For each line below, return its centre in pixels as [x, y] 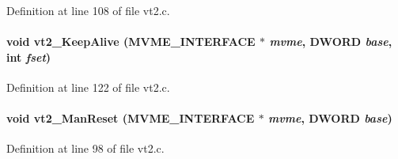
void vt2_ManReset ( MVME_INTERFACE [131, 118]
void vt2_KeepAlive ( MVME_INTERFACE [131, 42]
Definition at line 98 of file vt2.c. [85, 148]
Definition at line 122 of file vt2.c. [88, 87]
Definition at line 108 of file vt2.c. [88, 10]
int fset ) [29, 57]
